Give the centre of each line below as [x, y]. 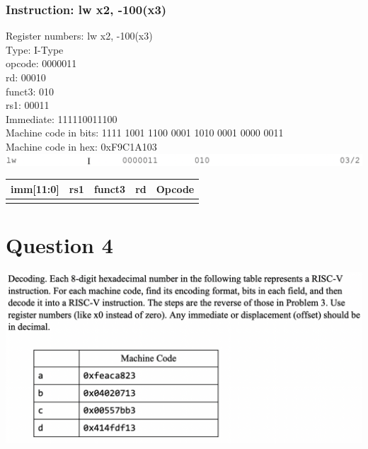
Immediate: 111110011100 [62, 118]
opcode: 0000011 [41, 63]
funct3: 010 [30, 91]
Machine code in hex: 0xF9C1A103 [81, 146]
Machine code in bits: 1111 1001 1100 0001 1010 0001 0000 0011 [145, 133]
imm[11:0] [35, 188]
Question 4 [59, 245]
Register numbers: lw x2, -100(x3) [79, 36]
